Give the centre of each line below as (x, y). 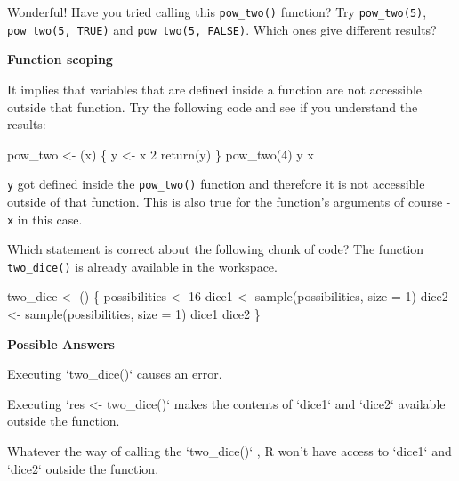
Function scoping (60, 59)
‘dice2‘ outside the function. (83, 468)
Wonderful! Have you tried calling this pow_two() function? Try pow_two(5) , (217, 12)
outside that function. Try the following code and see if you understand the (213, 106)
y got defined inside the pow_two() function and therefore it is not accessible (216, 184)
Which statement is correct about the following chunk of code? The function (216, 249)
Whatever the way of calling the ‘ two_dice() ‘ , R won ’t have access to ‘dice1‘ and (229, 451)
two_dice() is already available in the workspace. (142, 266)
